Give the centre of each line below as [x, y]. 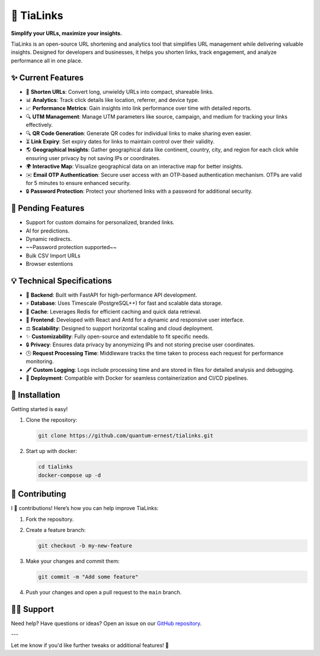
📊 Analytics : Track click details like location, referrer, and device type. [113, 100]
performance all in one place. [47, 60]
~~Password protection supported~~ [71, 247]
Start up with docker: [51, 451]
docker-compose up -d [70, 475]
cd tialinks [56, 467]
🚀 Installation [36, 395]
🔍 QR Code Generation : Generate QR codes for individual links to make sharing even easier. [139, 133]
